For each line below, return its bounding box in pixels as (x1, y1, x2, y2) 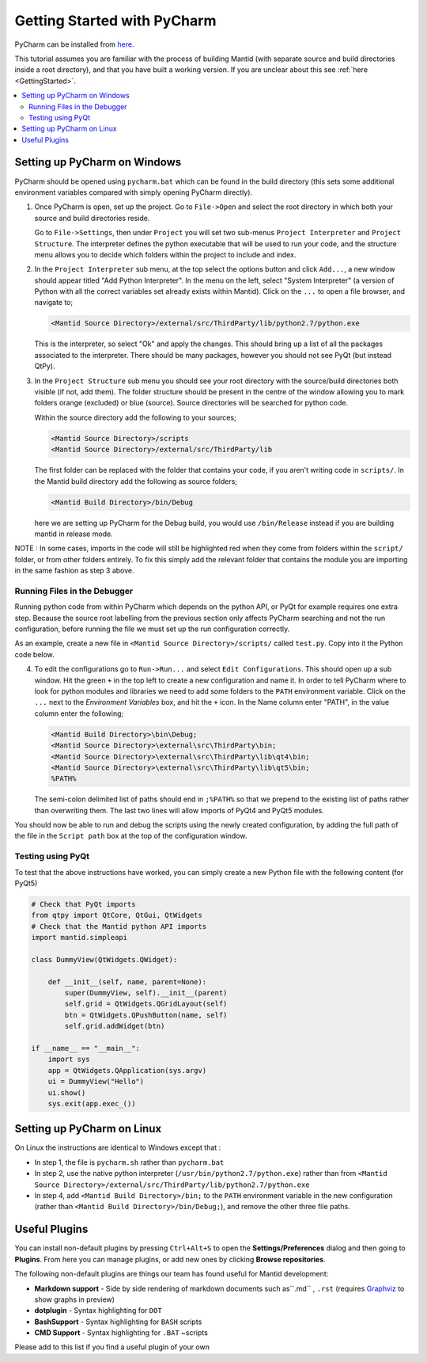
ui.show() (47, 1088, 86, 1097)
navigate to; (34, 298, 74, 307)
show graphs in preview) (34, 1295, 115, 1304)
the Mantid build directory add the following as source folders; (34, 476, 237, 486)
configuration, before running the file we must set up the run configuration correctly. (14, 624, 290, 633)
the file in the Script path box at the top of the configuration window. (14, 831, 248, 841)
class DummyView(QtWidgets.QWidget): (31, 955, 178, 964)
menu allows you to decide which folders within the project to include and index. (34, 249, 297, 259)
